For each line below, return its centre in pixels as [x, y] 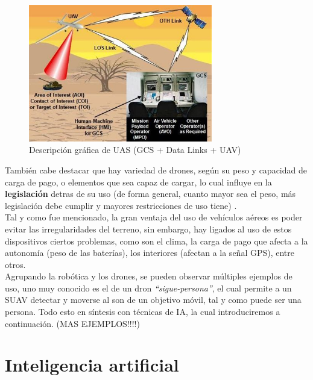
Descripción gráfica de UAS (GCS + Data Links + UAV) [135, 150]
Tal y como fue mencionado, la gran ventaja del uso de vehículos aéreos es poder [154, 217]
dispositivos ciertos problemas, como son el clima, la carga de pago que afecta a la [156, 241]
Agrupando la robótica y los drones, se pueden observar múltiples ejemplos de [149, 276]
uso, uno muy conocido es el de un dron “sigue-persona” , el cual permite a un [148, 288]
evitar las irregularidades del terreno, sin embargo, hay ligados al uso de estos [148, 229]
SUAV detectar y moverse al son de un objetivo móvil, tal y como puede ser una [153, 300]
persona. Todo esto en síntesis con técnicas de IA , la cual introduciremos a [143, 312]
